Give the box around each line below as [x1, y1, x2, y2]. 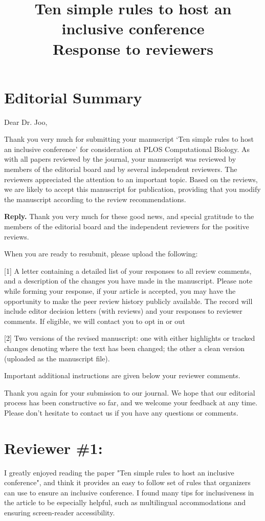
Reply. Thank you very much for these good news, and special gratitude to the [4, 211, 254, 222]
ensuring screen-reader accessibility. [4, 507, 115, 518]
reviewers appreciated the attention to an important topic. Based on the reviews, [4, 173, 258, 184]
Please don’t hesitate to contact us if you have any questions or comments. [4, 407, 238, 418]
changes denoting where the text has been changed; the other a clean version [4, 342, 245, 353]
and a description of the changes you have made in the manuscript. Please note [4, 275, 253, 286]
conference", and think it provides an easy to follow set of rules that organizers [4, 477, 251, 488]
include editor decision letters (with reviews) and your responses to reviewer [4, 306, 242, 316]
